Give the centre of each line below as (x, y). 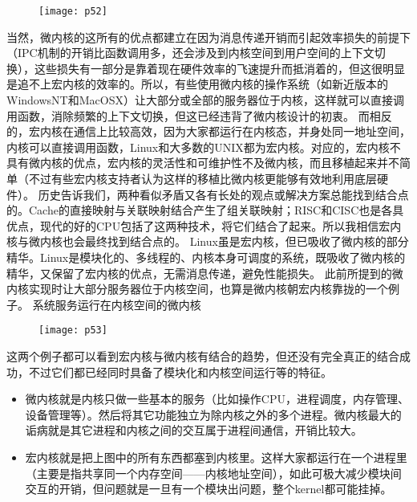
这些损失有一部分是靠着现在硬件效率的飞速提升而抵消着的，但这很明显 (219, 68)
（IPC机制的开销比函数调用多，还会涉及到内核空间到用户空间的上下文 (190, 53)
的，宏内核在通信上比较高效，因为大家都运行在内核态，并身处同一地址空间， (208, 131)
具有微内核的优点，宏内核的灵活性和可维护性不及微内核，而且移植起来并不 (203, 163)
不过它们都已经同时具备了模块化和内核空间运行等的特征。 (180, 371)
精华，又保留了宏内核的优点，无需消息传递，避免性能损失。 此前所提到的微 (205, 273)
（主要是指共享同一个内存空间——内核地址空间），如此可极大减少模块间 (213, 473)
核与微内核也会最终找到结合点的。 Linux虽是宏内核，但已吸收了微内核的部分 (208, 241)
